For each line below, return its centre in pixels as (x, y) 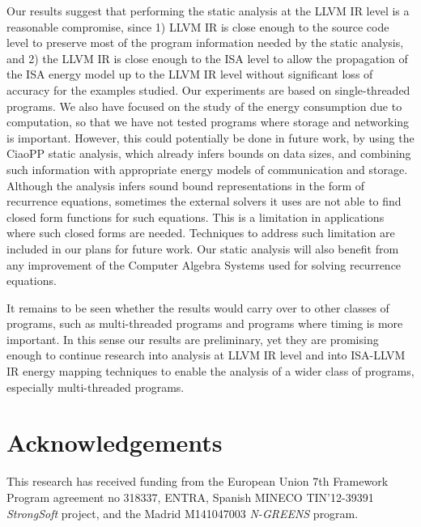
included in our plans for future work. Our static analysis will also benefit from (203, 248)
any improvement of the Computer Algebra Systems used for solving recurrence (204, 264)
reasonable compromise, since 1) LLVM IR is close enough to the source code (198, 26)
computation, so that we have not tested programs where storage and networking (208, 122)
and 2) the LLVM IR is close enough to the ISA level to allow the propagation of (207, 58)
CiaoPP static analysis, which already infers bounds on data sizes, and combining (209, 153)
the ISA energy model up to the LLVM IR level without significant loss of (190, 74)
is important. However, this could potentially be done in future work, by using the (210, 137)
